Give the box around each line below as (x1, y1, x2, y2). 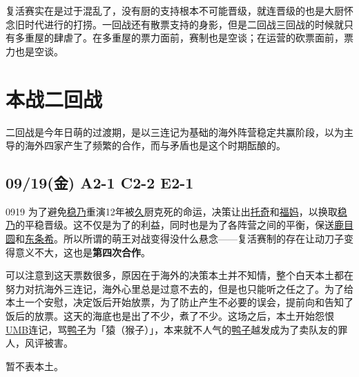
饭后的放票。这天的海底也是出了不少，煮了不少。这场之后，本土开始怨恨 (6, 309, 334, 323)
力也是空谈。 (6, 43, 64, 58)
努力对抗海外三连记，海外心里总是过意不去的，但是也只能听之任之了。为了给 (6, 281, 353, 296)
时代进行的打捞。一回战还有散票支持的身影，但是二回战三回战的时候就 (24, 17, 344, 31)
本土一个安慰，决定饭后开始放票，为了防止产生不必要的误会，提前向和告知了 (6, 295, 353, 309)
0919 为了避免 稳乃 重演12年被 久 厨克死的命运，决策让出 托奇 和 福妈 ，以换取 (6, 204, 338, 218)
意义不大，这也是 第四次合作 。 (14, 244, 151, 259)
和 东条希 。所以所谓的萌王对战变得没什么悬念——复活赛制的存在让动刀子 (15, 231, 344, 246)
